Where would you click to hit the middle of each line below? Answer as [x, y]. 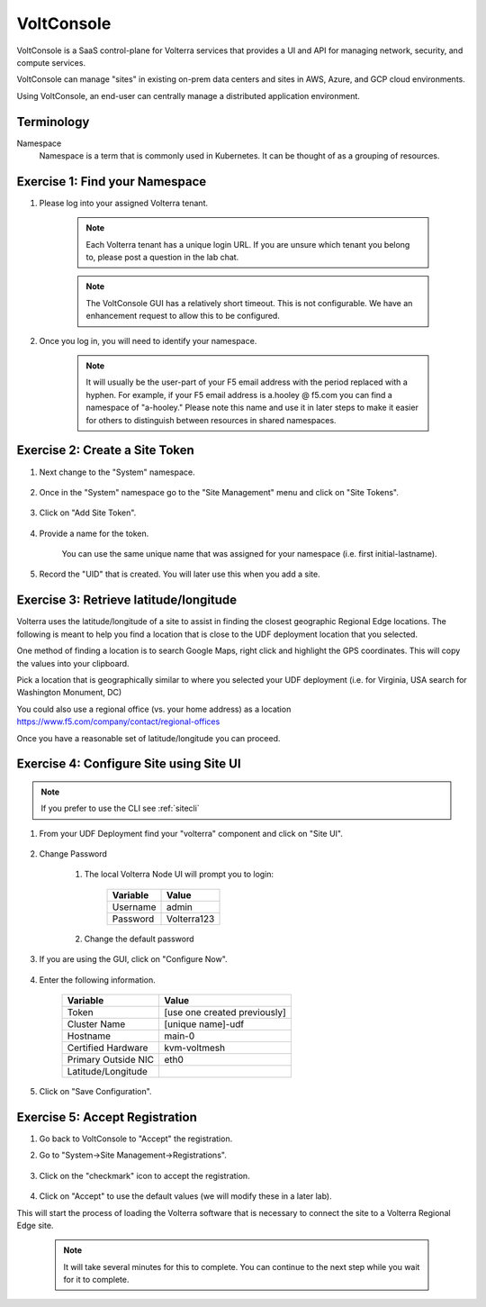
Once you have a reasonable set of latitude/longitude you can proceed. [148, 738]
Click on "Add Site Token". [88, 513]
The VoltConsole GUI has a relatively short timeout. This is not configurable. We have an [249, 303]
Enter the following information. [98, 980]
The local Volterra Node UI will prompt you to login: [179, 875]
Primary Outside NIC [111, 1060]
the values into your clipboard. [73, 663]
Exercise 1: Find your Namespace [112, 182]
